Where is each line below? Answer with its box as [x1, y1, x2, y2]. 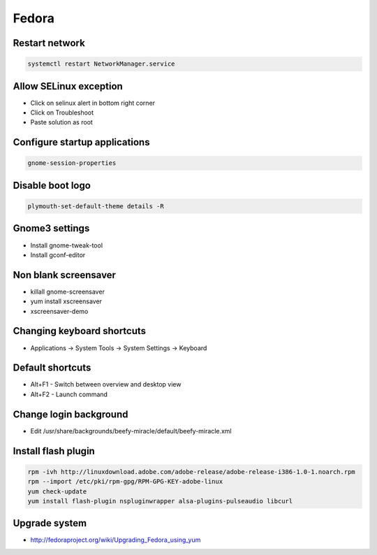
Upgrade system [13, 517, 87, 529]
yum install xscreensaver [30, 297, 103, 305]
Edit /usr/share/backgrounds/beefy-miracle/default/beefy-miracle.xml [30, 426, 232, 435]
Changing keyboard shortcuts [13, 325, 147, 337]
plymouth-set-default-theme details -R [27, 203, 164, 210]
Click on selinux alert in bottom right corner [30, 99, 156, 107]
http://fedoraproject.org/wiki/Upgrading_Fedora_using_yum [30, 535, 201, 545]
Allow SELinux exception [13, 80, 124, 92]
